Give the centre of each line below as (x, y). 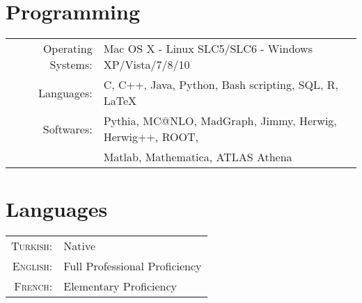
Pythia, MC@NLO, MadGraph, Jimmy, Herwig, (220, 121)
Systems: (71, 65)
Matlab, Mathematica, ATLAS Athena (198, 157)
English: (32, 266)
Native (80, 246)
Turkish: (32, 246)
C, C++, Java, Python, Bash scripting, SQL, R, (221, 85)
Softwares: (68, 129)
